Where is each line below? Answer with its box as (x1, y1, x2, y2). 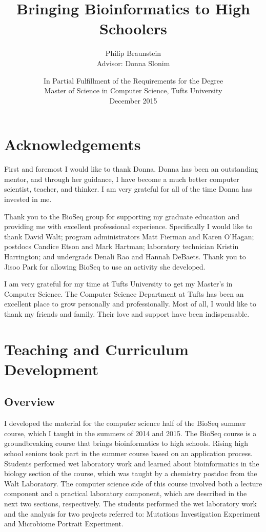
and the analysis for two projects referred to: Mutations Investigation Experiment (4, 508, 260, 519)
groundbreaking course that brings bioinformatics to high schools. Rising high (4, 438, 249, 448)
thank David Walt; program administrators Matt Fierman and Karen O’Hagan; (4, 231, 254, 241)
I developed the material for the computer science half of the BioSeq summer (4, 418, 246, 428)
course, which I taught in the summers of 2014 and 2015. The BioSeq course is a (4, 427, 257, 438)
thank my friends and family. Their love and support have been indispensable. (4, 308, 250, 319)
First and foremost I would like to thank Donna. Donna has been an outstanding (4, 163, 258, 174)
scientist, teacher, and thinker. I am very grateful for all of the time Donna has (4, 183, 252, 194)
